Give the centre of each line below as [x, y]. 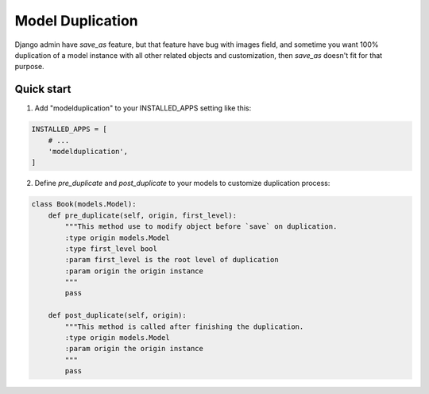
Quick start [43, 89]
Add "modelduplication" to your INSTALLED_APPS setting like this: [143, 108]
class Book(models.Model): [84, 204]
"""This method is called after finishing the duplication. [184, 326]
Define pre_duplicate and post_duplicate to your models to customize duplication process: [182, 183]
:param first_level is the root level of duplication [172, 260]
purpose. [29, 67]
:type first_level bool [111, 249]
